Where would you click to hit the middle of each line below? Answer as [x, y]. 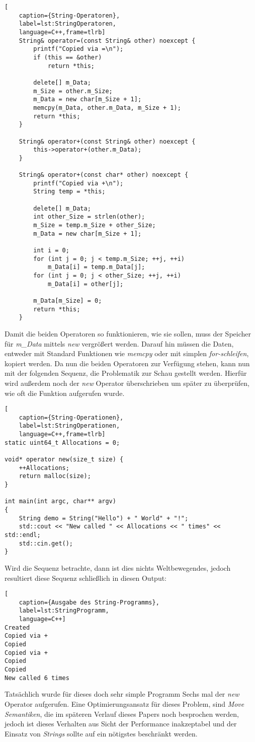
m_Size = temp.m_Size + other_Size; [95, 225]
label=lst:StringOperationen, [69, 426]
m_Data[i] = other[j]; [86, 284]
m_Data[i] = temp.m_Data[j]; [96, 267]
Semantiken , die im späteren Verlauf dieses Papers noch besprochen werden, [122, 714]
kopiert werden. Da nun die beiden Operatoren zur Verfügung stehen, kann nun [127, 363]
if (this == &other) [68, 57]
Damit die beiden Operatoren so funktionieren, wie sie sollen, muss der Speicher [128, 333]
